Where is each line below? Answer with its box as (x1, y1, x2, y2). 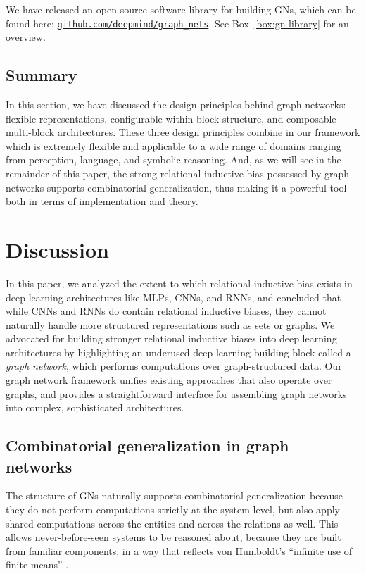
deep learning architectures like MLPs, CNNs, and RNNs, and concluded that (6, 289, 341, 304)
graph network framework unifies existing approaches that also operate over (6, 373, 332, 387)
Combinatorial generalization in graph (6, 435, 289, 456)
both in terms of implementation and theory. (6, 194, 198, 208)
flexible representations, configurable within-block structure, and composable (6, 111, 336, 125)
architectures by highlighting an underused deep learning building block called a (6, 344, 351, 359)
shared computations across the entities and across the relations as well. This (6, 516, 339, 530)
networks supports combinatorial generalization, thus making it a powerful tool (6, 180, 347, 194)
